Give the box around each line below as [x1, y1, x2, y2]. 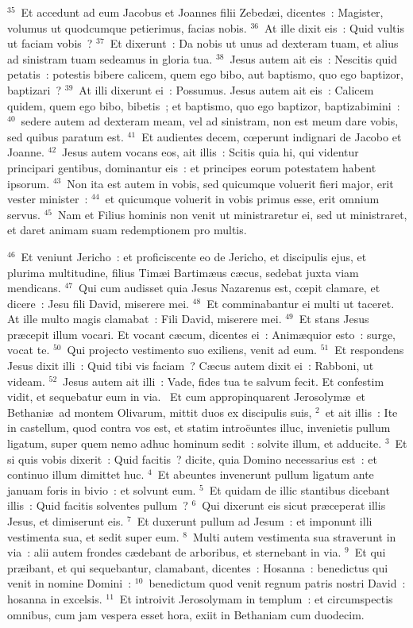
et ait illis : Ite [325, 403, 398, 420]
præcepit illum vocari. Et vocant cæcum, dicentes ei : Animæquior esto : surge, [7, 326, 396, 342]
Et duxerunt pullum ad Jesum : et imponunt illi [137, 513, 372, 529]
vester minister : [7, 191, 88, 207]
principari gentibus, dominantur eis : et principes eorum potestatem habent [7, 159, 376, 175]
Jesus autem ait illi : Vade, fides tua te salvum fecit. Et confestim [63, 372, 384, 389]
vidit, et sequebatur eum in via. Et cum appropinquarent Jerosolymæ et [7, 388, 366, 405]
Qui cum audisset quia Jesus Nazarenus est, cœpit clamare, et [78, 279, 380, 296]
